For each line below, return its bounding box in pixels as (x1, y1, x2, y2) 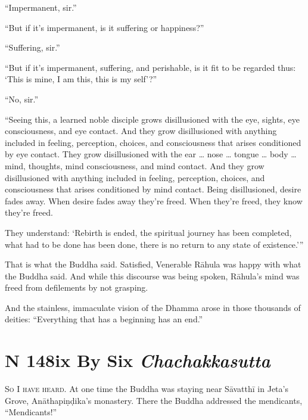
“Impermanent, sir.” (5, 1, 77, 13)
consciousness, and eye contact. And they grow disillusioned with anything (5, 125, 277, 137)
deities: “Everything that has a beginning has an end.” (5, 313, 203, 325)
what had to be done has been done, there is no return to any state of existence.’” (5, 238, 304, 250)
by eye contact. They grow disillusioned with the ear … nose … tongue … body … (5, 148, 297, 160)
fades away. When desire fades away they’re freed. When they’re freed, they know (5, 194, 303, 207)
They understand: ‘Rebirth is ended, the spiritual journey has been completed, (5, 226, 292, 238)
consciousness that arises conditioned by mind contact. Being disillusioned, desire (5, 183, 301, 195)
